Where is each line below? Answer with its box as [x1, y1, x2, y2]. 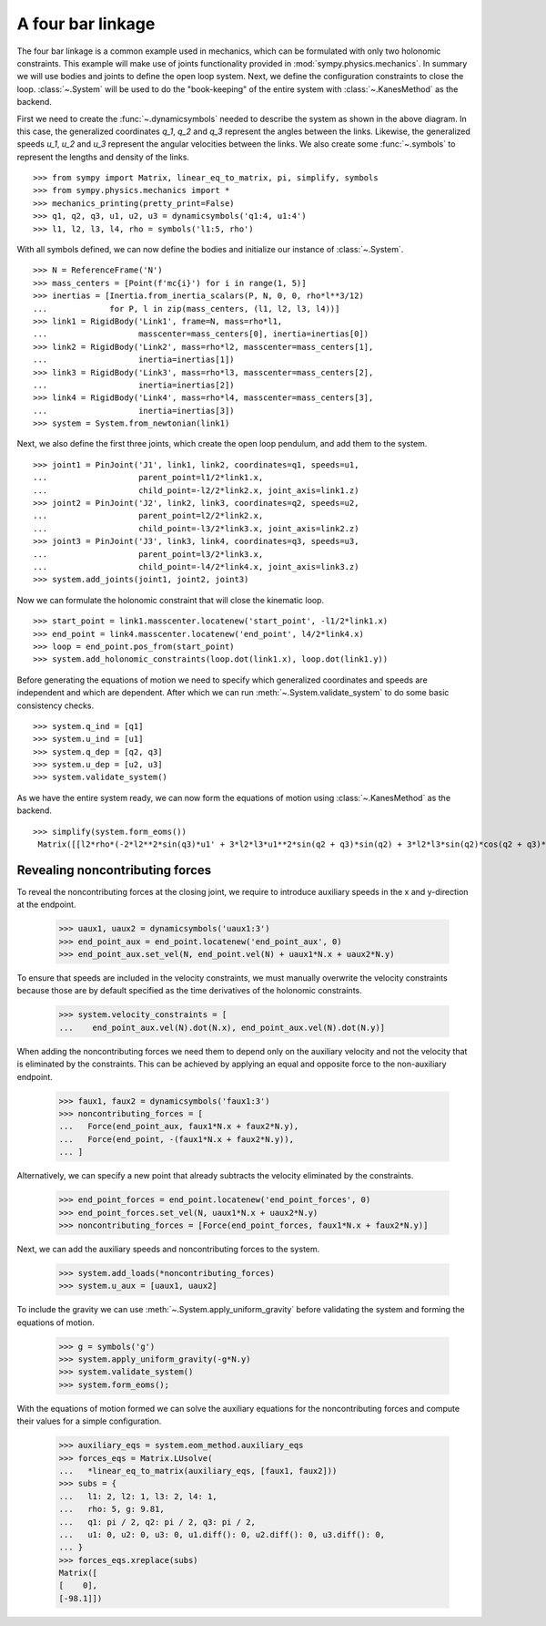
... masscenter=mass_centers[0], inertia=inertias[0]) [33, 329, 369, 339]
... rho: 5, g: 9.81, [58, 1504, 166, 1515]
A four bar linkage [16, 14, 156, 34]
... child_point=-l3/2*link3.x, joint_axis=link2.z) [33, 523, 359, 533]
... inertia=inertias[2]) [33, 379, 236, 390]
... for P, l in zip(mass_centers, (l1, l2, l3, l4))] [33, 304, 340, 314]
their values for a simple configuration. [16, 1415, 162, 1426]
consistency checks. [16, 700, 95, 711]
